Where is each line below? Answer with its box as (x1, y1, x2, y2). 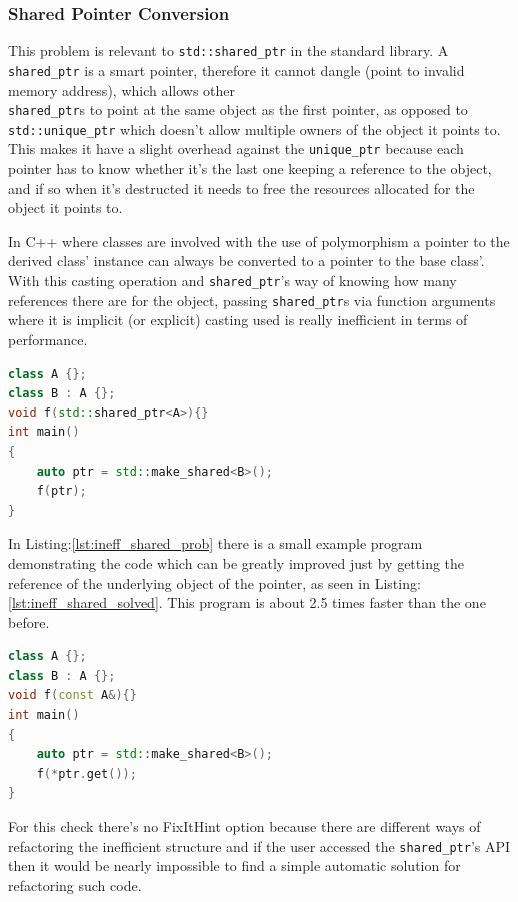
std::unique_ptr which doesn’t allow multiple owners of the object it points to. (8, 118, 501, 139)
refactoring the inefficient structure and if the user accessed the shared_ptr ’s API (8, 835, 511, 856)
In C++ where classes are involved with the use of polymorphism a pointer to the (8, 230, 510, 251)
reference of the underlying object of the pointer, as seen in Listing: (8, 572, 421, 593)
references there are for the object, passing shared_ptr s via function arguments (8, 289, 496, 310)
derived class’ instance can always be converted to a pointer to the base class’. (8, 250, 485, 271)
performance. (8, 328, 88, 349)
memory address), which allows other (8, 79, 236, 100)
